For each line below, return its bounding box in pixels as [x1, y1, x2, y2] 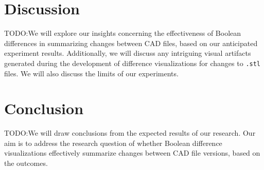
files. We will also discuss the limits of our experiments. [4, 68, 179, 78]
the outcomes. [4, 158, 48, 168]
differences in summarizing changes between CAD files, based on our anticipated [4, 37, 258, 48]
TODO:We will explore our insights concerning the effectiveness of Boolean [4, 28, 241, 38]
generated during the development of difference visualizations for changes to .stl [4, 57, 261, 68]
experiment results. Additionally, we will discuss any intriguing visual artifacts [4, 48, 251, 58]
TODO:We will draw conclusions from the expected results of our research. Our [4, 128, 256, 138]
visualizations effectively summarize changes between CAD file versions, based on [4, 147, 260, 158]
